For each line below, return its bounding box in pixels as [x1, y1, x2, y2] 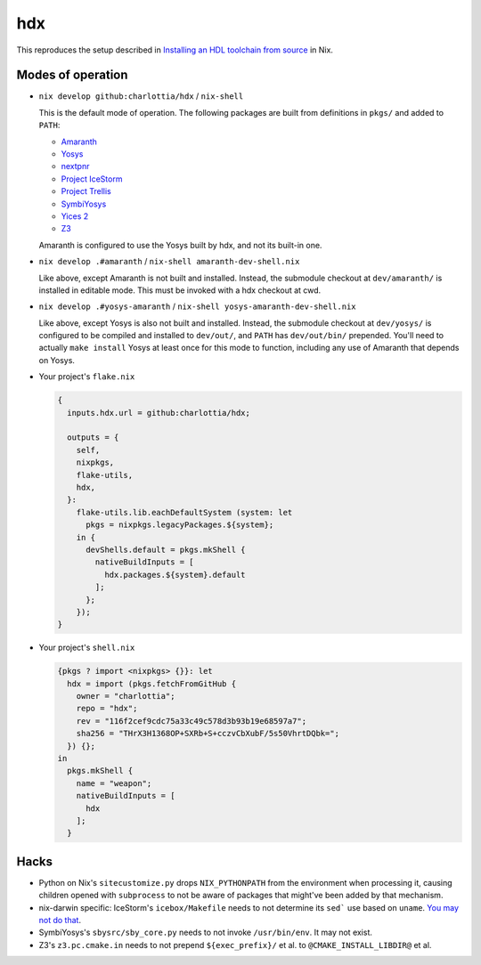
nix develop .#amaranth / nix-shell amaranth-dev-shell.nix [38, 256, 300, 267]
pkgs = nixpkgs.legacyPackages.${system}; [86, 520, 274, 530]
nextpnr [61, 161, 90, 172]
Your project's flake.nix [38, 371, 135, 382]
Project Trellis [61, 186, 111, 197]
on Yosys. [38, 354, 76, 365]
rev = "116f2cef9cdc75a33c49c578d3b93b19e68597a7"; [76, 716, 307, 726]
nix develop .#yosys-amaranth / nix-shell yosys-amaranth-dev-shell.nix [38, 301, 356, 312]
